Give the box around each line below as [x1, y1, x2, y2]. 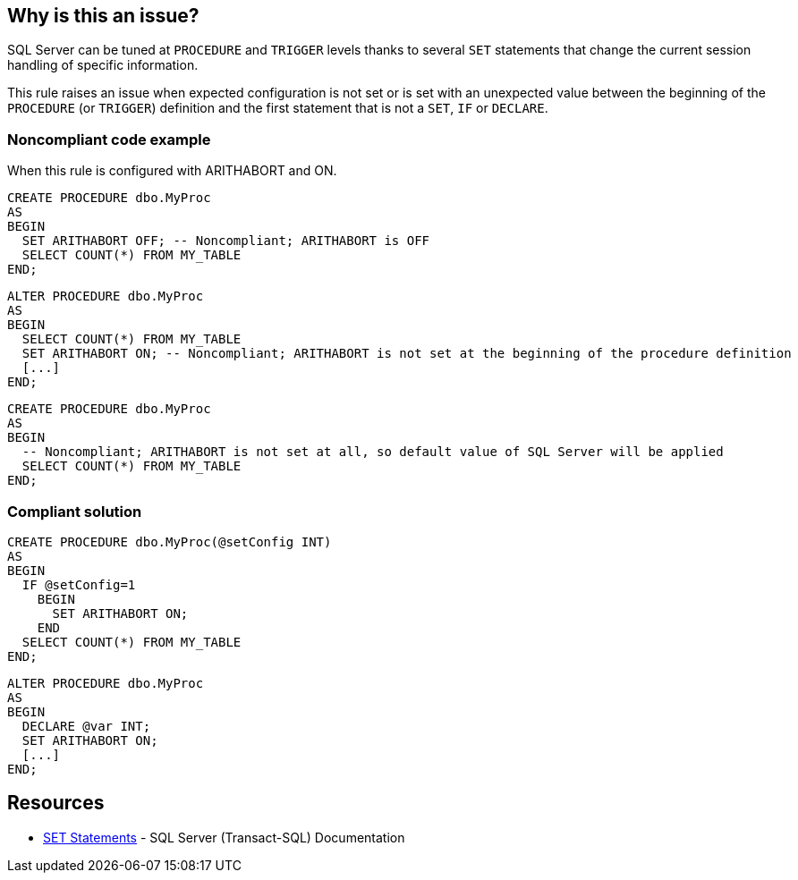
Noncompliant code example [7, 130, 211, 148]
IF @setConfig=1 [21, 577, 136, 592]
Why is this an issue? [7, 4, 199, 27]
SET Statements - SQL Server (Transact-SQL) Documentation [43, 829, 405, 845]
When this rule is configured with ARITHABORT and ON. [7, 163, 337, 179]
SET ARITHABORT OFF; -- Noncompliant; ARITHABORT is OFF [21, 233, 430, 249]
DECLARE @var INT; [21, 718, 151, 733]
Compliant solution [7, 502, 142, 520]
